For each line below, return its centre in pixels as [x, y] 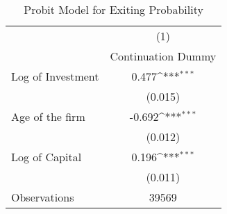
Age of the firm [48, 116]
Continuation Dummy [163, 56]
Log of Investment [55, 76]
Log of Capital [47, 157]
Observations [43, 197]
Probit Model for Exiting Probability [113, 9]
